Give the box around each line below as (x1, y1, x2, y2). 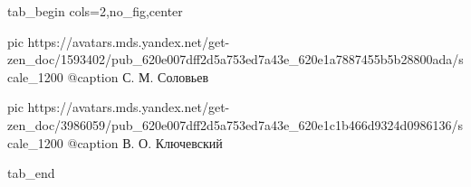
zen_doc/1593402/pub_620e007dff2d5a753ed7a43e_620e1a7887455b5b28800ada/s (7, 50, 464, 69)
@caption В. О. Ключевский (67, 133, 223, 152)
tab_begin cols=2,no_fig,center (7, 2, 183, 20)
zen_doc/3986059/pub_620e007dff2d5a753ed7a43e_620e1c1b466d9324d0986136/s (7, 115, 463, 134)
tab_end (7, 164, 55, 182)
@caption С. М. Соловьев (67, 67, 209, 86)
